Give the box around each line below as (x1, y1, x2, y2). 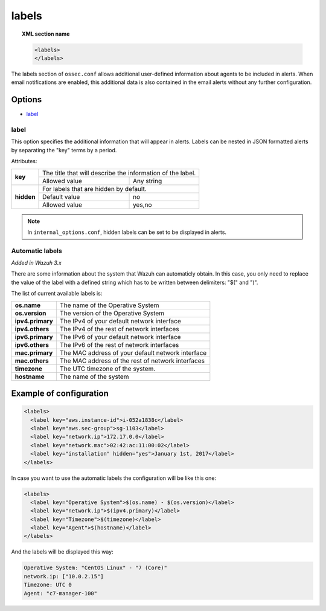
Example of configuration (11, 389, 109, 399)
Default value (42, 192, 80, 201)
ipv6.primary (14, 332, 54, 341)
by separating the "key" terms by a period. (11, 146, 117, 154)
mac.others (14, 357, 50, 365)
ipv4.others (14, 325, 50, 333)
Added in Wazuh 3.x (11, 259, 62, 267)
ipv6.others (14, 340, 50, 349)
